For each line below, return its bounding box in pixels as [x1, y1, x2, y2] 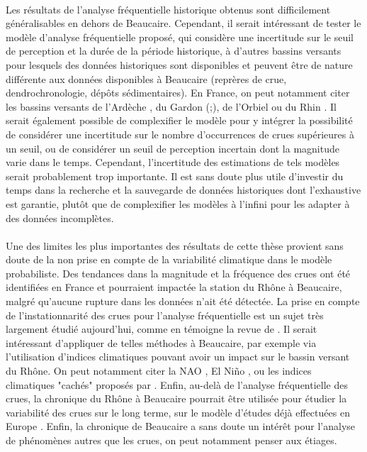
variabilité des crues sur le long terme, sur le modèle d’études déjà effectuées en [6, 404, 350, 419]
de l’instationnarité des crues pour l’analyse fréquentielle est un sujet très [6, 307, 324, 322]
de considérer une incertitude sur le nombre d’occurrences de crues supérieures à [6, 126, 354, 141]
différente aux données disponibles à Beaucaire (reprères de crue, [6, 71, 287, 86]
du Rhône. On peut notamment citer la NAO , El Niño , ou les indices [6, 363, 312, 378]
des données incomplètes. [6, 210, 114, 225]
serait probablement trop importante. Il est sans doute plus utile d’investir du [6, 168, 344, 183]
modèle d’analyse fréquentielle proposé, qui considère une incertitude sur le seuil [6, 29, 354, 44]
